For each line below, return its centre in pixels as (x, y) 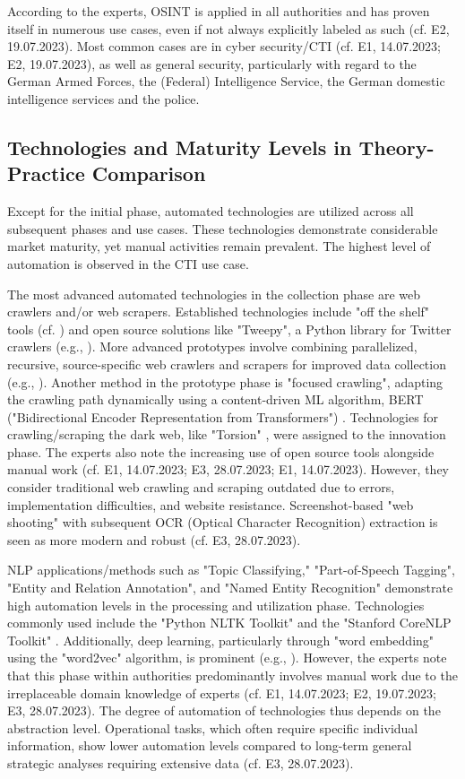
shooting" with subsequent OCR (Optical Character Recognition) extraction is (223, 522)
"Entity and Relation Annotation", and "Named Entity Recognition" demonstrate (230, 588)
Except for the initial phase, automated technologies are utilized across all (211, 211)
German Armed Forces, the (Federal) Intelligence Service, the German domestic (226, 81)
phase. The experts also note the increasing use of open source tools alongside (221, 451)
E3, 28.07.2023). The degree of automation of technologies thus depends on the (224, 710)
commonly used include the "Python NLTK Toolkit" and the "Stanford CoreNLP (229, 623)
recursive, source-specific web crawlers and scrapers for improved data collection (227, 364)
